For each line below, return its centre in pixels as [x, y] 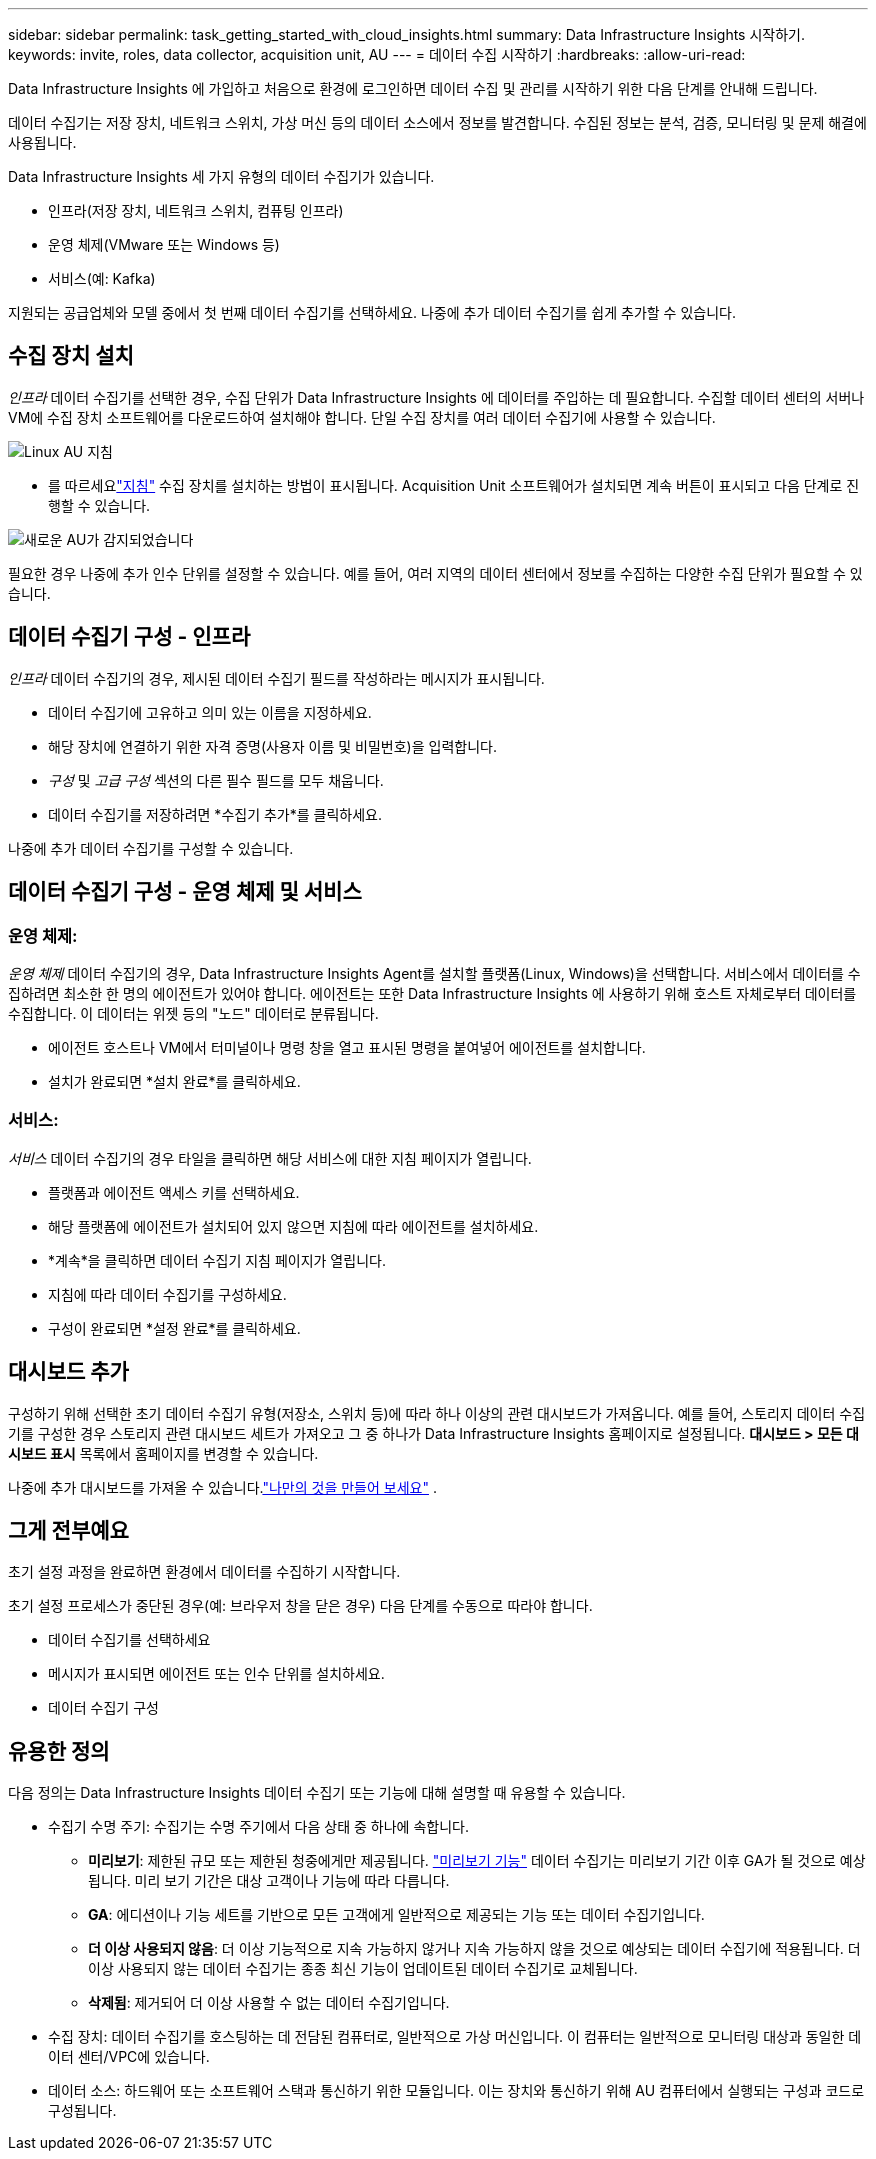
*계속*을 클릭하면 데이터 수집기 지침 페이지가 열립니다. [217, 1260]
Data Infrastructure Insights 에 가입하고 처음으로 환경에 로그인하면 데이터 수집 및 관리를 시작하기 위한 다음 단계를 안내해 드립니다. [413, 88]
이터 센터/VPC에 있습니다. [129, 2057]
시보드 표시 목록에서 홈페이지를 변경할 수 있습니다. [163, 1453]
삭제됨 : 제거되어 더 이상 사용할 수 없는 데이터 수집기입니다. [269, 2003]
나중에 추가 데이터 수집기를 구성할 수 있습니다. [151, 848]
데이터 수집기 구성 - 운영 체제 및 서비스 [185, 892]
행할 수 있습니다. [99, 505]
